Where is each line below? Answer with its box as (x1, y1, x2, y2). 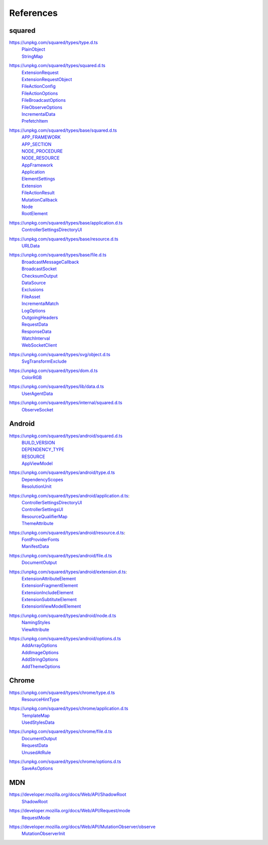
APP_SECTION (21, 141, 52, 147)
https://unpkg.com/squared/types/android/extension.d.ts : (9, 569, 127, 575)
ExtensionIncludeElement (21, 589, 74, 596)
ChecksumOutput (21, 273, 58, 279)
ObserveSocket (21, 406, 54, 412)
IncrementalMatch (21, 301, 59, 307)
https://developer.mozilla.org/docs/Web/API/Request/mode (9, 808, 131, 814)
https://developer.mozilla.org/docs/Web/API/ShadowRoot (9, 791, 127, 797)
